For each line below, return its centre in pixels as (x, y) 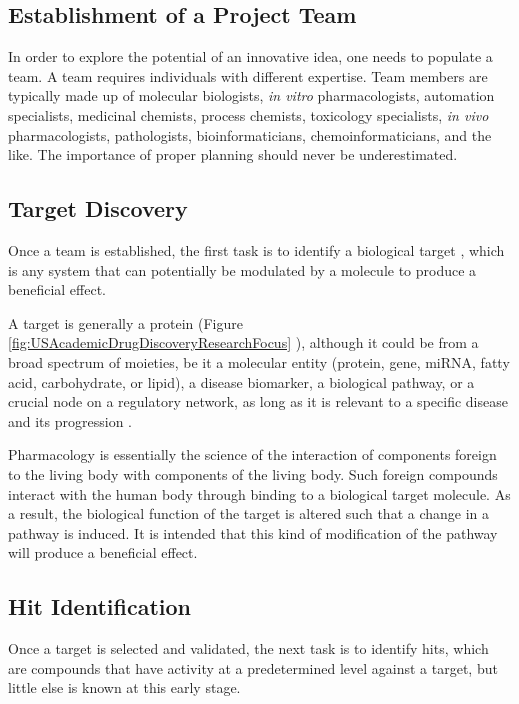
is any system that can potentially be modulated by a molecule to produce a (242, 269)
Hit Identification (99, 606)
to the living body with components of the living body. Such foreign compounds (253, 473)
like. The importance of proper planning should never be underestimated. (233, 154)
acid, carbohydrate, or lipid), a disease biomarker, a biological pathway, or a (241, 381)
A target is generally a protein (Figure (125, 322)
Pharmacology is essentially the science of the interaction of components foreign (252, 454)
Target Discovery (98, 208)
